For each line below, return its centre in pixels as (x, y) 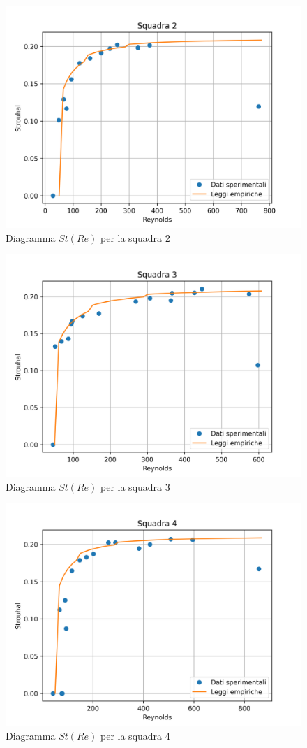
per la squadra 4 (135, 735)
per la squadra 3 (135, 486)
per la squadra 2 (135, 237)
